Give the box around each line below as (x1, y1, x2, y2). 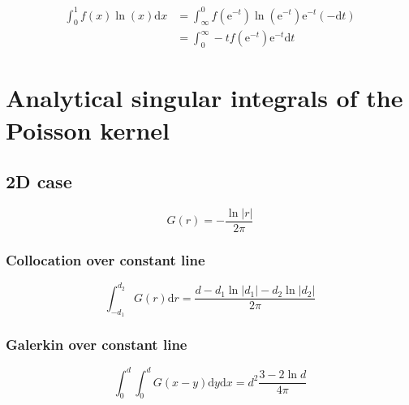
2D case (6, 169, 72, 194)
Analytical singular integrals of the (6, 81, 403, 114)
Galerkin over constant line (6, 334, 187, 354)
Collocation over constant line (6, 249, 205, 269)
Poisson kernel (6, 113, 170, 146)
